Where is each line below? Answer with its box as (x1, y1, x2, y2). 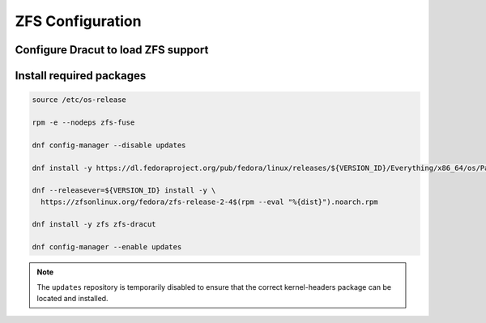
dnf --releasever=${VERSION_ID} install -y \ (32, 186, 216, 195)
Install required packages (15, 69, 147, 83)
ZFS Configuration (15, 12, 142, 30)
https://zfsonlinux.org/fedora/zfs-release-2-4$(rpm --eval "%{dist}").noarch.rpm (40, 197, 378, 206)
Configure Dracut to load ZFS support (15, 43, 209, 57)
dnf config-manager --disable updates (32, 140, 186, 150)
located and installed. (36, 294, 109, 304)
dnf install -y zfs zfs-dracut (32, 219, 157, 229)
